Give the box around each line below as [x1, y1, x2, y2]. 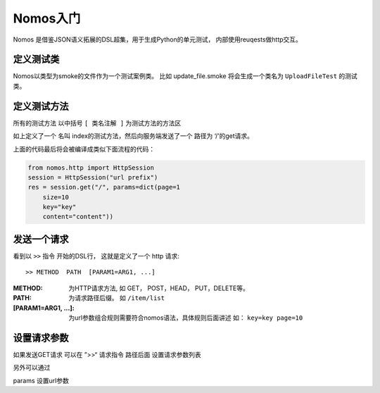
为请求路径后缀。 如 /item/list [68, 294, 165, 302]
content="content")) [42, 213, 114, 221]
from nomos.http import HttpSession [27, 163, 155, 172]
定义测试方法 [13, 100, 69, 112]
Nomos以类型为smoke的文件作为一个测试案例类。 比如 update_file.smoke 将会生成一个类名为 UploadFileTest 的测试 [13, 72, 358, 80]
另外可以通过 [13, 363, 51, 372]
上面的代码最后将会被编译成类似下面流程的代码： [13, 144, 155, 153]
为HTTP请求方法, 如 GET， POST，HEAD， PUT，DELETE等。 [68, 284, 249, 292]
